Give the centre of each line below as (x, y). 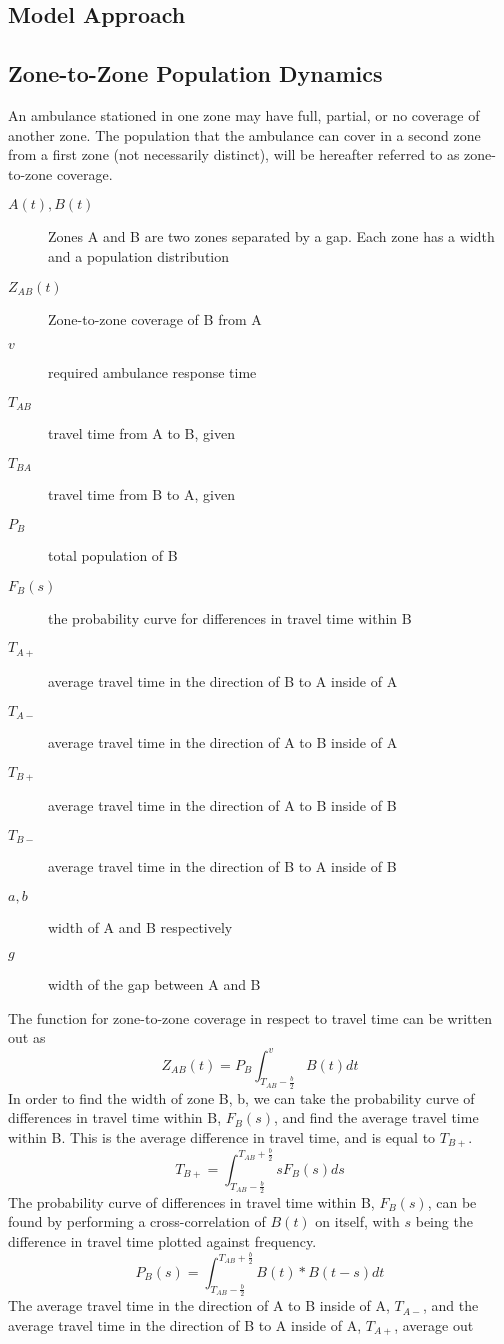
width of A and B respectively (140, 926)
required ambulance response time (152, 372)
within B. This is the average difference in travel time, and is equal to (222, 1136)
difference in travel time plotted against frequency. (162, 1241)
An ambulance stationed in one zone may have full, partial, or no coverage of (244, 114)
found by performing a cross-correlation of (137, 1221)
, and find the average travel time (376, 1117)
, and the (450, 1305)
